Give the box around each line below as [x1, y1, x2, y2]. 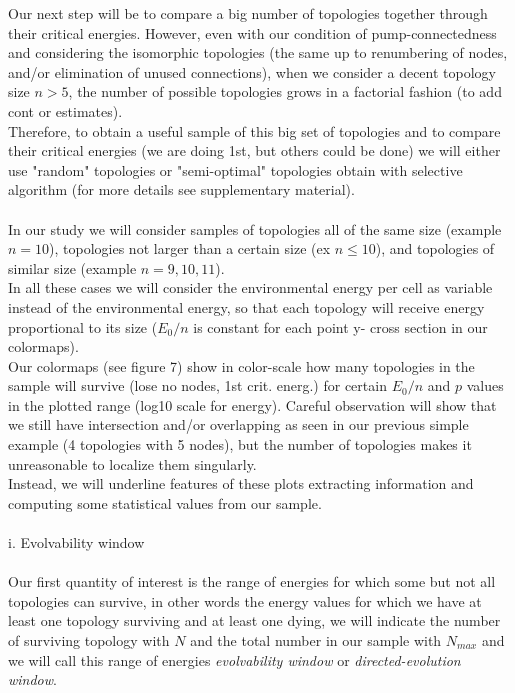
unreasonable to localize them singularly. [8, 453, 257, 474]
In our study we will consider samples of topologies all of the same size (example [8, 218, 502, 239]
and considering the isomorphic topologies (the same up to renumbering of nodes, [8, 42, 508, 63]
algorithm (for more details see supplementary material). [8, 179, 355, 200]
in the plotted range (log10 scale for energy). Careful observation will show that [8, 394, 497, 415]
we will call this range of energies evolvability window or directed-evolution [8, 649, 461, 670]
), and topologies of [375, 238, 495, 259]
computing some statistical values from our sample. [8, 492, 322, 513]
